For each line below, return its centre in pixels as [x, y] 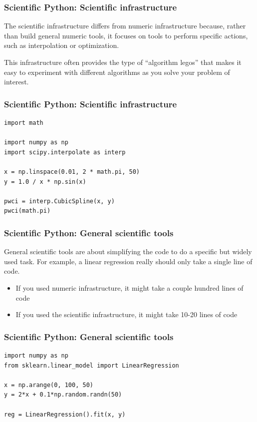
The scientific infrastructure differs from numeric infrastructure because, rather [125, 26]
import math [24, 123]
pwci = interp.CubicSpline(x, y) [59, 201]
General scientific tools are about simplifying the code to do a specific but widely [128, 251]
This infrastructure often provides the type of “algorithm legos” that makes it [123, 62]
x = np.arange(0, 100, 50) [49, 385]
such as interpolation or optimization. [62, 45]
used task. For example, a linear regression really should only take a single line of [128, 261]
